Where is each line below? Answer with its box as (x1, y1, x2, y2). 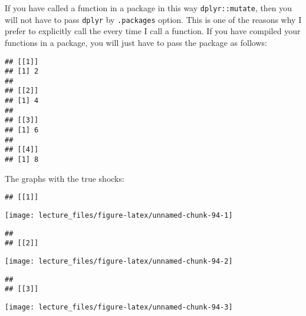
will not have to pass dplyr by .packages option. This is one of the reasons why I (5, 13, 302, 25)
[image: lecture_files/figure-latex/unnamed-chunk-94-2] (5, 257, 233, 265)
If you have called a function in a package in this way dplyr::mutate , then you (5, 2, 292, 14)
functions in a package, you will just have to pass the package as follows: (5, 36, 267, 48)
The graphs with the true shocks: (5, 172, 124, 184)
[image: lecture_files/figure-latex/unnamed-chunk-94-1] (5, 211, 233, 219)
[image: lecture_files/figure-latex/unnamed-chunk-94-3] (5, 302, 233, 311)
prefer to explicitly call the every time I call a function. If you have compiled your (5, 25, 301, 37)
